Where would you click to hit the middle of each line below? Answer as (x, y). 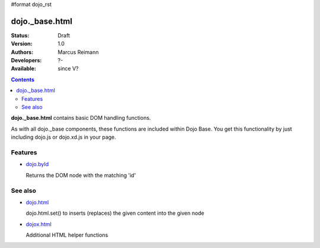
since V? (68, 69)
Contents (23, 80)
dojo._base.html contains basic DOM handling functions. (81, 118)
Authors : (22, 52)
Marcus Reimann (78, 52)
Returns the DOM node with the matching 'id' (81, 175)
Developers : (26, 61)
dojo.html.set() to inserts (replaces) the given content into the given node (115, 213)
